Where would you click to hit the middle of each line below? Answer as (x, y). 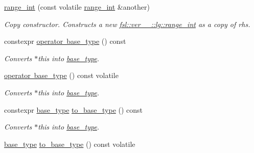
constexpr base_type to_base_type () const (74, 109)
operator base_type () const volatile (61, 75)
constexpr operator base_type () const (65, 41)
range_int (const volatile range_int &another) (77, 7)
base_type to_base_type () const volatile (70, 144)
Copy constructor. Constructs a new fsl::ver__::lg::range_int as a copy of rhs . (127, 24)
